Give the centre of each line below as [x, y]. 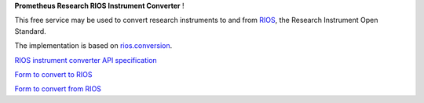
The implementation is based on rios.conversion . [93, 46]
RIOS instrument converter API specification [86, 60]
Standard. [30, 31]
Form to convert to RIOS [54, 74]
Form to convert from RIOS [58, 89]
